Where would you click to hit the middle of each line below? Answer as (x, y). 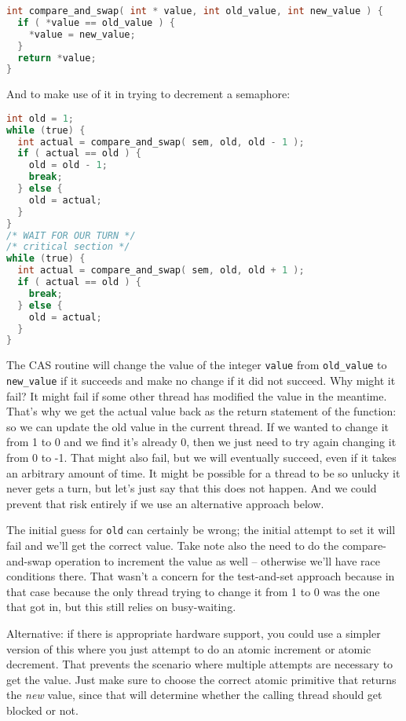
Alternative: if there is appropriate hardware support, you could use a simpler (194, 633)
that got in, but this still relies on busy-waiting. (121, 607)
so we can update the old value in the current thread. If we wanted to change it (198, 426)
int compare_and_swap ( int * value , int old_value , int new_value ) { (195, 11)
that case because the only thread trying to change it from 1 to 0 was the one (193, 591)
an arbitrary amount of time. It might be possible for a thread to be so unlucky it (203, 472)
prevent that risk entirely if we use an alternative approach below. (165, 503)
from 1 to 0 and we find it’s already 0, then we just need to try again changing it (201, 442)
